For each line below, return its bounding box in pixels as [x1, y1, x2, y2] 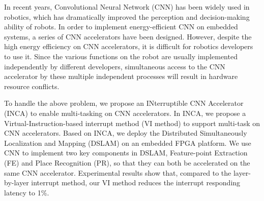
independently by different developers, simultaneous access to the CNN [4, 61, 225, 71]
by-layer [4, 177, 29, 188]
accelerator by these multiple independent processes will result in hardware [4, 71, 238, 82]
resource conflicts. [4, 81, 60, 91]
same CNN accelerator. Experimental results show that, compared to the [4, 167, 231, 178]
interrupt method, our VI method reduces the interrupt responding [31, 177, 241, 188]
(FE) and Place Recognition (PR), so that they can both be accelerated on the [4, 157, 250, 168]
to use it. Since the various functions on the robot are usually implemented [4, 51, 238, 61]
